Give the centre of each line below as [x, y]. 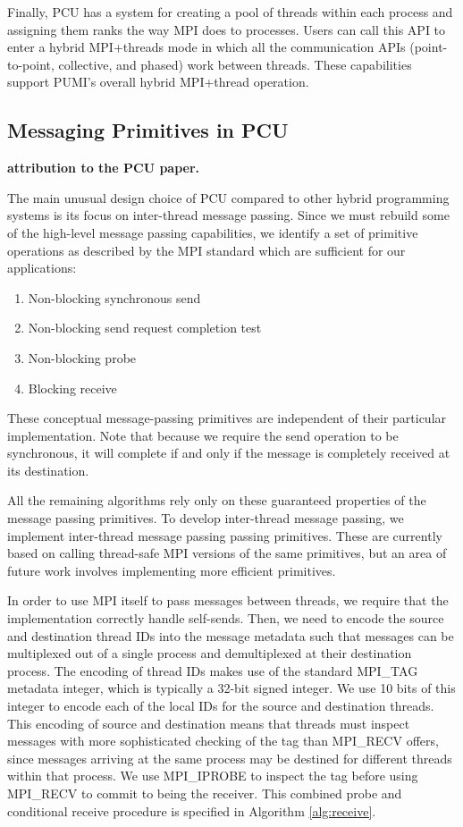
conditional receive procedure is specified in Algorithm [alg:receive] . [192, 810]
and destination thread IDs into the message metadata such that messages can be [231, 635]
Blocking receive [72, 388]
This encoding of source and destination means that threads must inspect [209, 723]
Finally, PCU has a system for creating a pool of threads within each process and [230, 12]
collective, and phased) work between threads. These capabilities [235, 64]
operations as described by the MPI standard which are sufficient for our [206, 250]
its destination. [48, 470]
